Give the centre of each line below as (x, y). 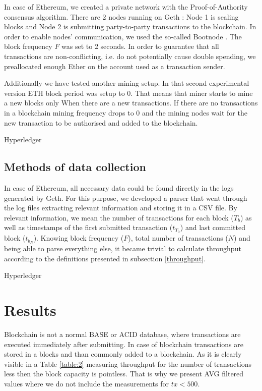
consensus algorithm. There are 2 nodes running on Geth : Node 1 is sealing (121, 16)
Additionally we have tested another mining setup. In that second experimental (127, 83)
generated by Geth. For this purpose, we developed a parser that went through (126, 198)
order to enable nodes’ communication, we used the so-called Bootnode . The (123, 36)
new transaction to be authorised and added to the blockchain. (101, 122)
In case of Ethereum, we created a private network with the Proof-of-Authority (126, 7)
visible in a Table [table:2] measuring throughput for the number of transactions (128, 364)
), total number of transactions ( (178, 238)
